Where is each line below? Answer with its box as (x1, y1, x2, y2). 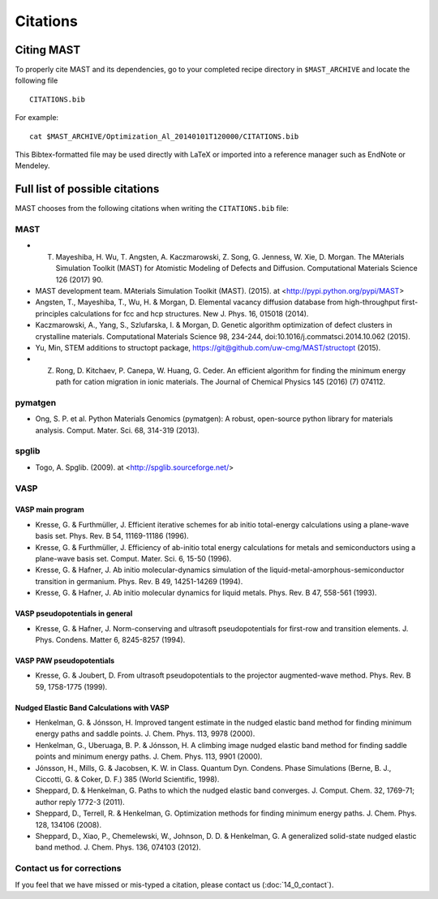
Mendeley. (15, 161, 50, 170)
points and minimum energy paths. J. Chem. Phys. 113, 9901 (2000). (35, 751, 263, 762)
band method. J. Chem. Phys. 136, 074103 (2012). (35, 842, 202, 852)
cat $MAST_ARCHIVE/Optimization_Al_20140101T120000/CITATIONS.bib (29, 131, 299, 141)
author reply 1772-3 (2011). (35, 797, 125, 807)
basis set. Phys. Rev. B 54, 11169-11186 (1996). (35, 531, 190, 541)
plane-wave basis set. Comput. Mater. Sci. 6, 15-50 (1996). (35, 553, 232, 563)
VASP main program (15, 505, 84, 514)
